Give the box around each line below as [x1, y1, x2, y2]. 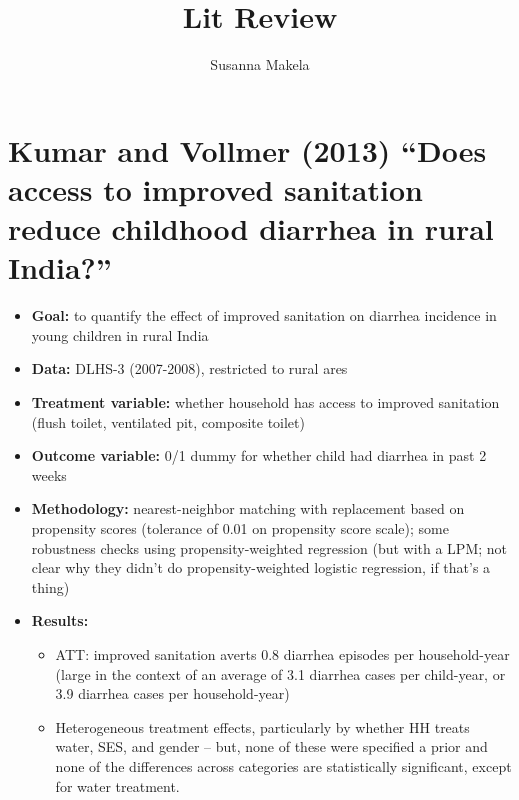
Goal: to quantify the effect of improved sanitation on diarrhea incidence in [31, 305, 497, 326]
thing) [31, 576, 70, 597]
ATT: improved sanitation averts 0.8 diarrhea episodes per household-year [55, 643, 510, 664]
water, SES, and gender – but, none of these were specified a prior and [55, 736, 488, 757]
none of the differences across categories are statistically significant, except [55, 755, 512, 776]
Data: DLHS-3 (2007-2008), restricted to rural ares [31, 358, 348, 379]
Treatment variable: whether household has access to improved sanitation [31, 392, 500, 412]
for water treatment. [55, 775, 180, 796]
